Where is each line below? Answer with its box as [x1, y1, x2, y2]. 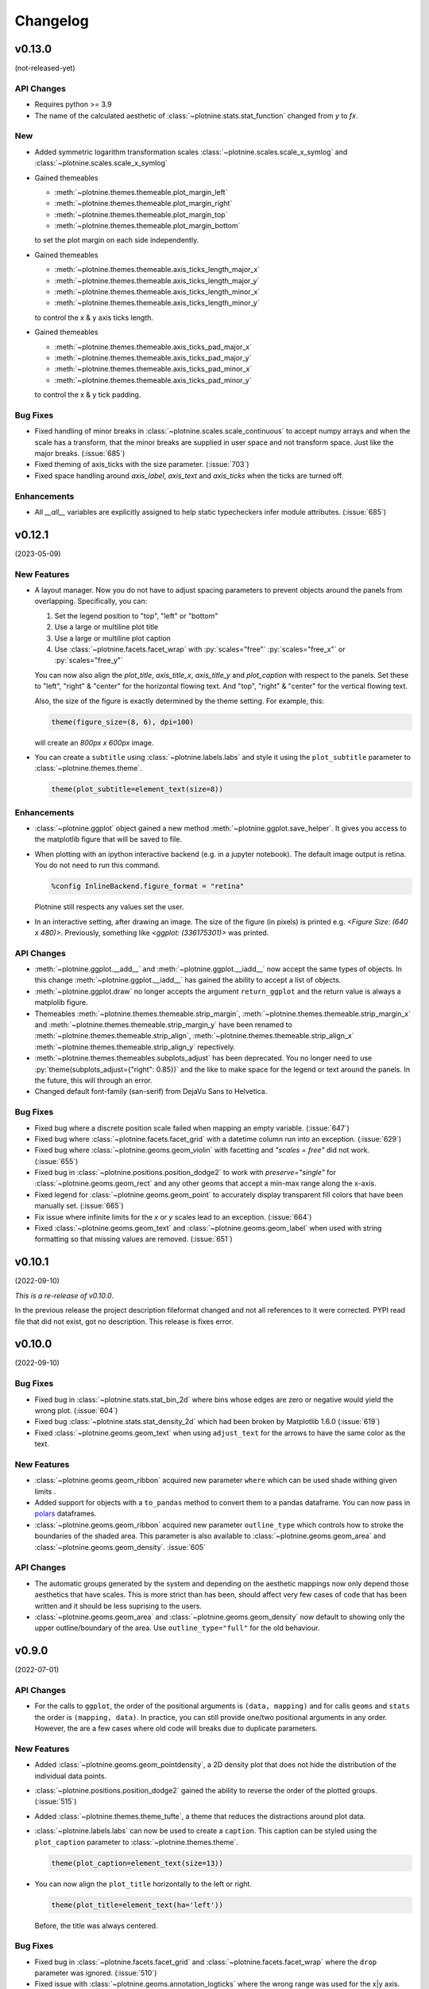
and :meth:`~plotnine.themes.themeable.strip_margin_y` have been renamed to [34, 1020, 293, 1030]
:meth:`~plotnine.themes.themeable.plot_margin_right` [54, 199, 233, 208]
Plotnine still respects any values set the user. [34, 902, 184, 912]
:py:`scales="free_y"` [54, 656, 123, 665]
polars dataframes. [34, 1508, 97, 1519]
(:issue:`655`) [34, 1156, 79, 1166]
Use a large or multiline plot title [54, 622, 159, 632]
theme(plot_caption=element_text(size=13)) [51, 1859, 224, 1867]
